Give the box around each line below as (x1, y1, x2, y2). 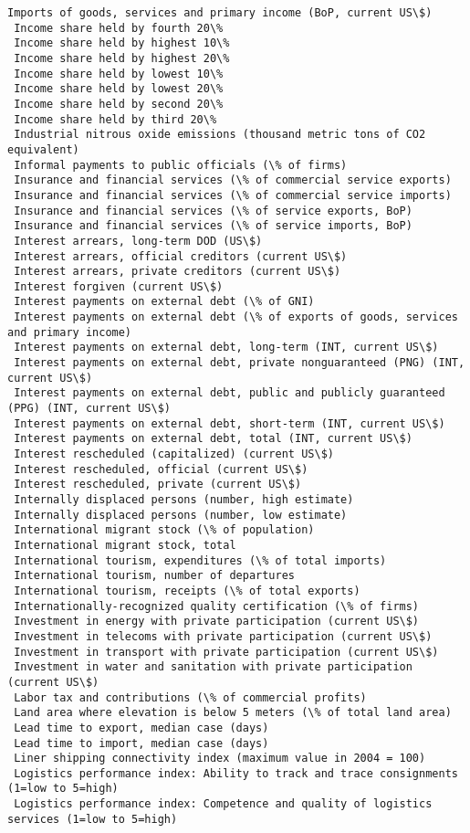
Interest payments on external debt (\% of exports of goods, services (14, 311, 458, 324)
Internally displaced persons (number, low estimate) (14, 508, 348, 522)
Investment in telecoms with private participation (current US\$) (14, 629, 433, 643)
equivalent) (7, 142, 79, 156)
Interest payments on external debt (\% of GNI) (14, 295, 315, 309)
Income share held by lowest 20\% (14, 82, 224, 96)
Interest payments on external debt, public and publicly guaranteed (14, 386, 445, 400)
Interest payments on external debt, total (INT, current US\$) (14, 432, 413, 446)
